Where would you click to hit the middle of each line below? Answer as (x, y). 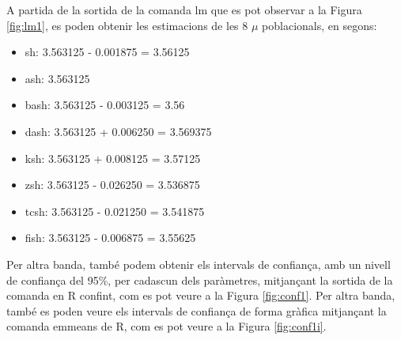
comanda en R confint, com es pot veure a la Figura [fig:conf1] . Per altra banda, (201, 295)
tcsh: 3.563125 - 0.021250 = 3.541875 (115, 211)
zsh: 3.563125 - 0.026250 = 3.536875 (112, 185)
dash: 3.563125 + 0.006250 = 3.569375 (118, 131)
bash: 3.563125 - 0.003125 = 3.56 (105, 105)
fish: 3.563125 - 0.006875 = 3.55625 (110, 238)
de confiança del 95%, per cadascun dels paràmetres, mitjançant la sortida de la (200, 280)
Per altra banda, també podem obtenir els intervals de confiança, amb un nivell (199, 264)
